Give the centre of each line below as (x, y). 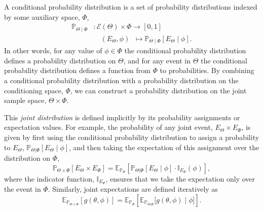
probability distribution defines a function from (77, 70)
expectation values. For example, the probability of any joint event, (108, 127)
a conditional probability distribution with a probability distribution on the (121, 80)
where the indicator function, (49, 178)
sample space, (25, 100)
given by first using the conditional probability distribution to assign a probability (132, 137)
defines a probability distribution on (60, 60)
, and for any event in (157, 60)
